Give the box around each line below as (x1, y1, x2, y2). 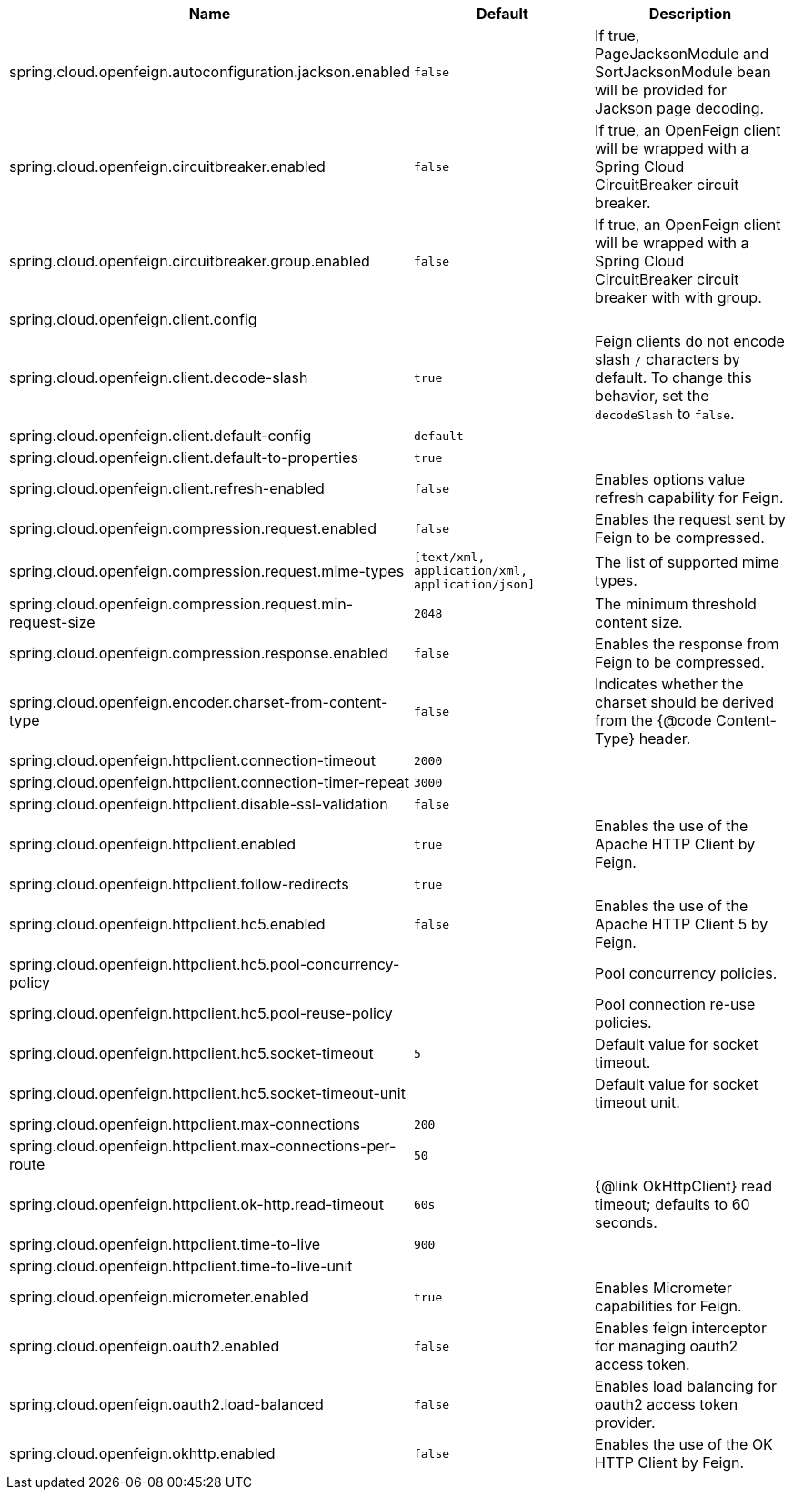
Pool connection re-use (595, 995, 756, 1013)
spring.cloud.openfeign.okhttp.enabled (9, 1444, 276, 1462)
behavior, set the (595, 387, 709, 405)
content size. (595, 613, 683, 631)
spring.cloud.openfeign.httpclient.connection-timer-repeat (9, 773, 410, 791)
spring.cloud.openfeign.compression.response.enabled (9, 644, 388, 662)
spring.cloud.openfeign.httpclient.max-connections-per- (9, 1137, 396, 1155)
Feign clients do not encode (595, 332, 785, 350)
